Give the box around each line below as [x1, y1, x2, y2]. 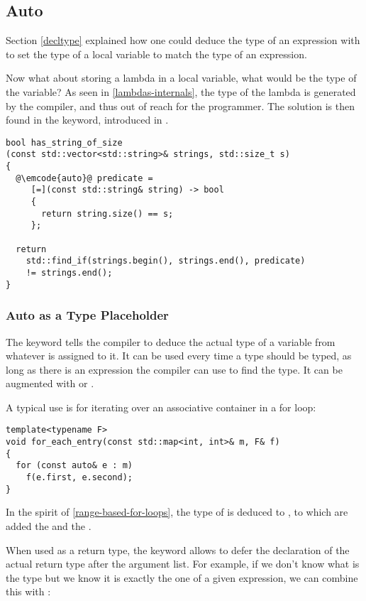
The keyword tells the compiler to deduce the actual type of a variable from [6, 334, 335, 349]
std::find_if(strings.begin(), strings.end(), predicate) [26, 256, 306, 266]
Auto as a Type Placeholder [6, 306, 169, 324]
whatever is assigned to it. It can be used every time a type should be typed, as [6, 348, 352, 363]
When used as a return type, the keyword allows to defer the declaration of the [6, 542, 350, 557]
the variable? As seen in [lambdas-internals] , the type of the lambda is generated [6, 84, 356, 99]
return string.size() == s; [41, 208, 174, 219]
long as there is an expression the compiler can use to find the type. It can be [6, 362, 343, 377]
